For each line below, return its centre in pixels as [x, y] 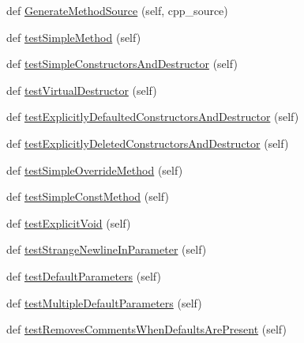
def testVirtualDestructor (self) [82, 90]
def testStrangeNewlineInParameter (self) [107, 249]
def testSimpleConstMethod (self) [88, 196]
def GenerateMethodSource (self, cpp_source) [117, 10]
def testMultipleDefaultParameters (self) [104, 302]
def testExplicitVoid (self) [69, 222]
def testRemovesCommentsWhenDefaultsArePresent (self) [146, 329]
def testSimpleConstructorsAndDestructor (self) [122, 64]
